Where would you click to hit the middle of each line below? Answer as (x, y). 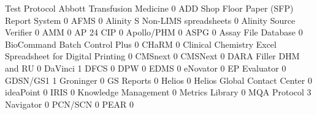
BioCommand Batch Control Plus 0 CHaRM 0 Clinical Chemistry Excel (141, 44)
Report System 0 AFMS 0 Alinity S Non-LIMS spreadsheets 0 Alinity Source (150, 20)
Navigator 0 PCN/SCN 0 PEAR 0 (70, 104)
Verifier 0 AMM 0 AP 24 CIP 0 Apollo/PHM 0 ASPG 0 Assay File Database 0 (154, 32)
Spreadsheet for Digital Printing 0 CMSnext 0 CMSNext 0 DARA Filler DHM (152, 56)
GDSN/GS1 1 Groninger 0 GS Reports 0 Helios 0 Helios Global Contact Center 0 (158, 80)
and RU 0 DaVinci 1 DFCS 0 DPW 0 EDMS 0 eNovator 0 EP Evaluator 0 (146, 68)
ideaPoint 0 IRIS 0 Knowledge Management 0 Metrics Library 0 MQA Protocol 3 (158, 92)
